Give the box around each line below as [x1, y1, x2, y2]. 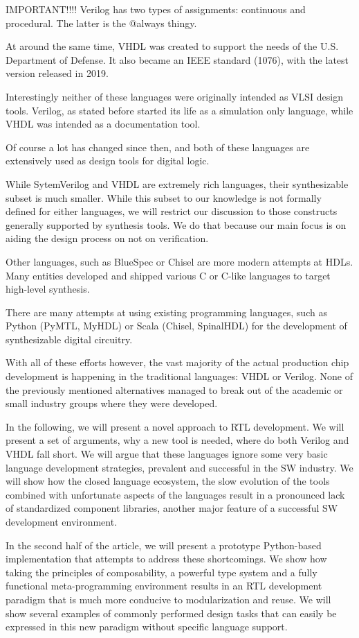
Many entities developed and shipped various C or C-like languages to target [6, 268, 331, 282]
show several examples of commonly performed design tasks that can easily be [6, 605, 337, 620]
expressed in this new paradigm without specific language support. [6, 619, 288, 634]
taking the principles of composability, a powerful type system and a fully [6, 564, 317, 579]
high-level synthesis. [6, 282, 90, 296]
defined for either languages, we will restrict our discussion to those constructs [6, 204, 338, 218]
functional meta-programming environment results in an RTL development [6, 578, 322, 593]
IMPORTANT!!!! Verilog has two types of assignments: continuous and [6, 2, 306, 16]
